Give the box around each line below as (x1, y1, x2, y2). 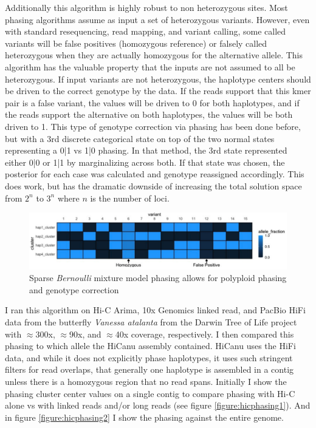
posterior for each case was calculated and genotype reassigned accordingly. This (5, 168, 304, 180)
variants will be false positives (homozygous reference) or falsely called (5, 36, 267, 49)
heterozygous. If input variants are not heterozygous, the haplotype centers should (5, 72, 311, 85)
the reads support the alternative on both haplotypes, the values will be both (5, 108, 293, 121)
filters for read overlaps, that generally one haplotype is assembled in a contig (5, 363, 294, 376)
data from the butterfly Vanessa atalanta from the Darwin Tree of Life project (5, 316, 297, 328)
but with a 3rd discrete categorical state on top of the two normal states (5, 132, 275, 144)
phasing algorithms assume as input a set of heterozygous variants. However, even (5, 13, 310, 25)
